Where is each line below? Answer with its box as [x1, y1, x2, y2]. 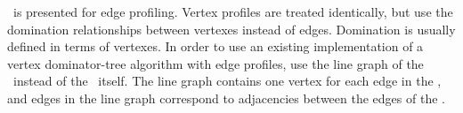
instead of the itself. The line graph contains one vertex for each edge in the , [12, 72, 442, 90]
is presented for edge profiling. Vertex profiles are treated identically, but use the [12, 3, 453, 20]
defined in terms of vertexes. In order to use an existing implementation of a [7, 37, 424, 56]
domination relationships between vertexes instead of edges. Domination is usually [7, 19, 456, 38]
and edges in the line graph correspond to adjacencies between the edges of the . [7, 88, 445, 107]
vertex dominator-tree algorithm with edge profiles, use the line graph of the [7, 54, 424, 72]
